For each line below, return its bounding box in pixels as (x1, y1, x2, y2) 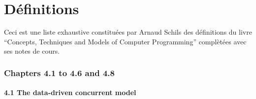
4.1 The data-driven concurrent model (4, 87, 136, 98)
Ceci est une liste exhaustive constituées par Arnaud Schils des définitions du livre (4, 27, 252, 37)
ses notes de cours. (4, 46, 60, 56)
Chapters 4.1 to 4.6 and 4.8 (4, 66, 115, 79)
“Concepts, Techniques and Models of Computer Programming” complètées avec (4, 36, 247, 46)
